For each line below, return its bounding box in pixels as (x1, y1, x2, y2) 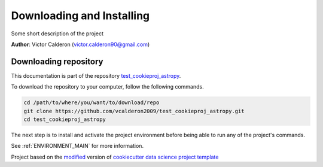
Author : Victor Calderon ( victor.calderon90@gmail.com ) (11, 41, 150, 48)
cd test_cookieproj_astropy (23, 116, 106, 123)
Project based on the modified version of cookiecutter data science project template (11, 153, 219, 160)
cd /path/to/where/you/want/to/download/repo (23, 99, 160, 106)
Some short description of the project (11, 30, 104, 37)
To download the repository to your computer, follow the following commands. (11, 83, 204, 90)
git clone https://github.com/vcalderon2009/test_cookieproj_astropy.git (23, 108, 245, 114)
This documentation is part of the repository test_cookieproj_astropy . (11, 72, 181, 79)
